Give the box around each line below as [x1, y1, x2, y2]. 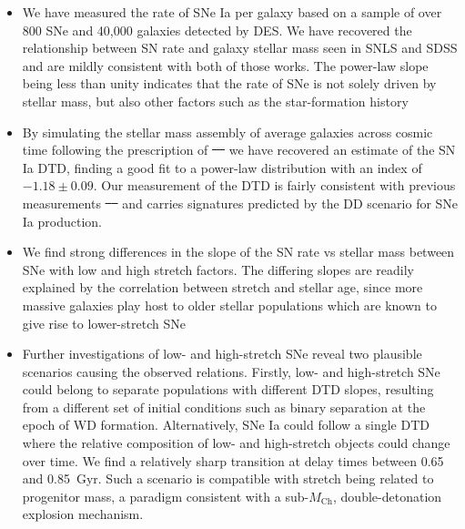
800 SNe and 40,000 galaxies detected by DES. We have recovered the [22, 20, 412, 39]
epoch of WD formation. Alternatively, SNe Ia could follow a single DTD [22, 415, 430, 434]
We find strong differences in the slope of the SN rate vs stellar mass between [22, 242, 455, 261]
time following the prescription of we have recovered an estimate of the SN [22, 140, 456, 159]
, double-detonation [333, 486, 442, 505]
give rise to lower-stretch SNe [22, 313, 186, 332]
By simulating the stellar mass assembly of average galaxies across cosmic [22, 122, 433, 141]
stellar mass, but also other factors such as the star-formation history [22, 91, 409, 110]
